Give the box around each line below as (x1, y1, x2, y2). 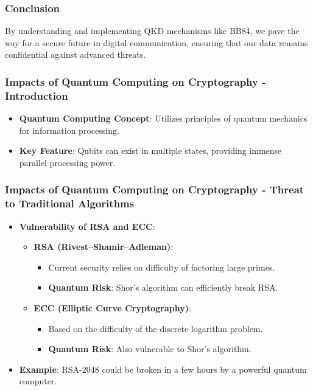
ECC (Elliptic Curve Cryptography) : (33, 302, 191, 314)
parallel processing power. (19, 156, 116, 168)
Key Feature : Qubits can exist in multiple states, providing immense (19, 144, 282, 157)
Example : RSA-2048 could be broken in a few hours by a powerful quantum (19, 362, 307, 375)
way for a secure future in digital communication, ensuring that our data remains (5, 36, 308, 49)
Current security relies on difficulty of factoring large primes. (48, 260, 275, 273)
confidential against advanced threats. (5, 48, 146, 61)
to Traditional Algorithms (5, 196, 135, 211)
